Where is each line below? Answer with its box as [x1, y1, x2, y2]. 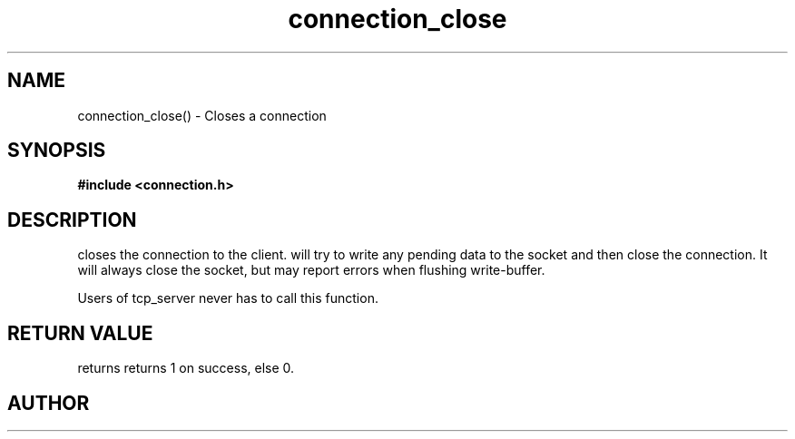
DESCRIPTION [7, 208, 137, 231]
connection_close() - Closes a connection [77, 107, 327, 123]
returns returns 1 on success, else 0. [77, 360, 295, 376]
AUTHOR [7, 391, 90, 415]
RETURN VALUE [7, 321, 153, 345]
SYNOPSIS [7, 139, 106, 162]
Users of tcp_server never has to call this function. [77, 290, 378, 307]
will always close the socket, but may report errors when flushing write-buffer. [77, 262, 545, 278]
